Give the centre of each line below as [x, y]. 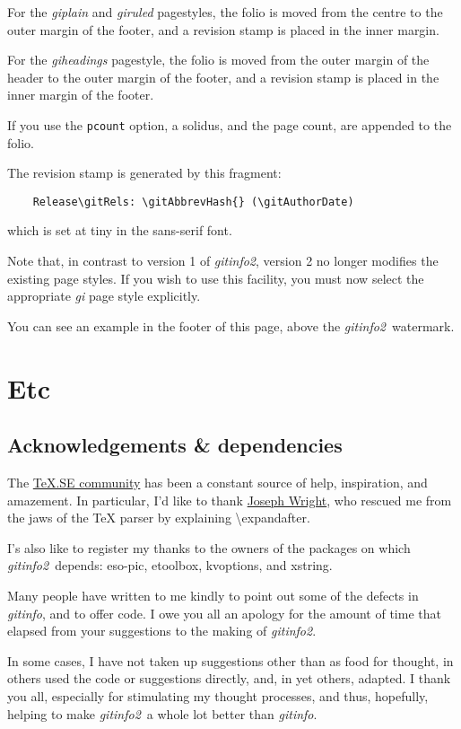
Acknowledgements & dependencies [175, 445]
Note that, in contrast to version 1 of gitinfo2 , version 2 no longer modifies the [223, 261]
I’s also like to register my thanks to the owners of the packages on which [209, 547]
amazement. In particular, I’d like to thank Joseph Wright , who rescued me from [230, 500]
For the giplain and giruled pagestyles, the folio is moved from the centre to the [225, 12]
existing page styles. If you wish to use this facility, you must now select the [216, 278]
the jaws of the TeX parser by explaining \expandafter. [159, 518]
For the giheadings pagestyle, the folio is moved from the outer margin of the [218, 60]
